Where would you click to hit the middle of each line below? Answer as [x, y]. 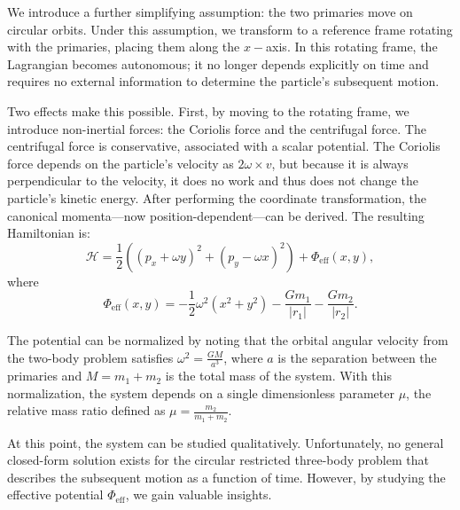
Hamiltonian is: [49, 233]
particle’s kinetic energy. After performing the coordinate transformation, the [217, 197]
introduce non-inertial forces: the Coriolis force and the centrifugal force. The [217, 128]
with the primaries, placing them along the [124, 47]
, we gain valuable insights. [199, 494]
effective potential [55, 494]
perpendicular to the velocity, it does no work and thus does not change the [213, 180]
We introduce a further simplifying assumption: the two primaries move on [210, 12]
